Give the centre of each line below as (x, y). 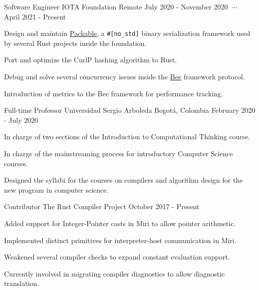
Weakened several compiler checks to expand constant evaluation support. (117, 257)
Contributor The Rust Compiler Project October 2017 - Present (102, 206)
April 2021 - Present (35, 16)
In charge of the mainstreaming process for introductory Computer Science (119, 153)
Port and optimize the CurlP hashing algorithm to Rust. (91, 60)
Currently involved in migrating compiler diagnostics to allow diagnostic (115, 273)
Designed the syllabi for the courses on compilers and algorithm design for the (124, 180)
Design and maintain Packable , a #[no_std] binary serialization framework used (127, 33)
